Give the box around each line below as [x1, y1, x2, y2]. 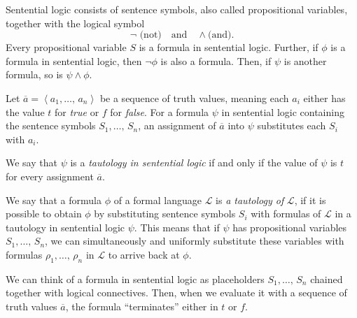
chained [310, 271, 343, 286]
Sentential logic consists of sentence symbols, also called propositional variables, [6, 2, 348, 16]
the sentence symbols [6, 118, 96, 133]
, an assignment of [138, 118, 216, 133]
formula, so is [6, 67, 63, 82]
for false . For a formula [110, 104, 209, 119]
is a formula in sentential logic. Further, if [139, 40, 318, 55]
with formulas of [251, 206, 321, 221]
